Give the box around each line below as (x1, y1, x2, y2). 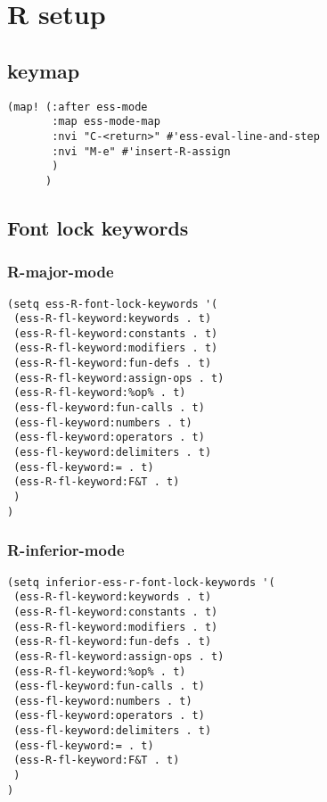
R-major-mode (7, 260, 114, 283)
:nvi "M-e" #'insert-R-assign (52, 145, 231, 158)
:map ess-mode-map (52, 115, 160, 128)
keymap (7, 56, 80, 84)
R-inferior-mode (7, 539, 125, 561)
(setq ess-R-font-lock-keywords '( (7, 297, 218, 310)
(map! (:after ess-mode (7, 100, 148, 113)
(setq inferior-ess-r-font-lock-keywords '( (7, 575, 275, 589)
